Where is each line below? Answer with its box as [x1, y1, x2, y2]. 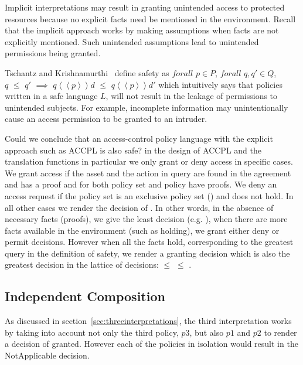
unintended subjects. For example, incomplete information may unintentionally [5, 101, 288, 113]
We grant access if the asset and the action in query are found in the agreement [5, 166, 291, 179]
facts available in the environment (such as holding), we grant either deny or [5, 224, 280, 236]
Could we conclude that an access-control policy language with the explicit [5, 132, 273, 144]
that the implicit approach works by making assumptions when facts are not [5, 24, 279, 36]
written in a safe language [5, 90, 98, 102]
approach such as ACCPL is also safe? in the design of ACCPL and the [5, 144, 261, 156]
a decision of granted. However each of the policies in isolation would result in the [5, 337, 298, 350]
